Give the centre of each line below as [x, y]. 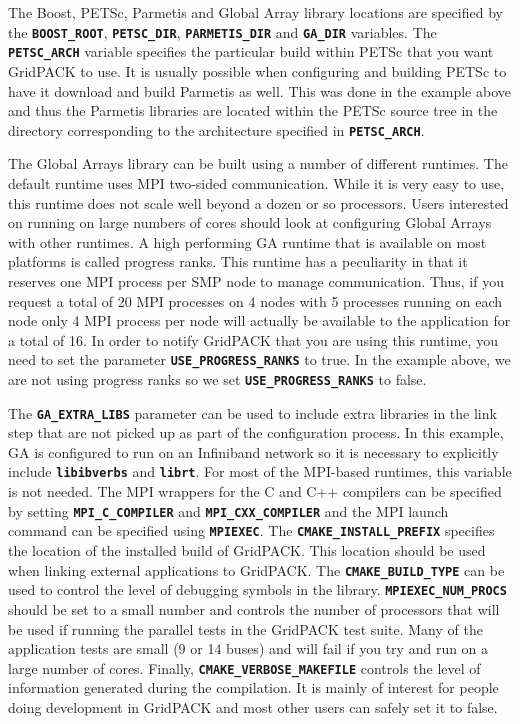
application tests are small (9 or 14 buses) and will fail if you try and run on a [248, 648]
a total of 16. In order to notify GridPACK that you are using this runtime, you [253, 339]
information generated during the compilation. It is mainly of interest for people [253, 687]
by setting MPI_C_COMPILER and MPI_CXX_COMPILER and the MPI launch [228, 510]
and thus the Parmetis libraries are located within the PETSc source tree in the [253, 110]
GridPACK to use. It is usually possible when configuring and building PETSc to [257, 70]
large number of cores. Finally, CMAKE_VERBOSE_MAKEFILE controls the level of [244, 667]
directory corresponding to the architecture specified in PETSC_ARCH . [216, 129]
